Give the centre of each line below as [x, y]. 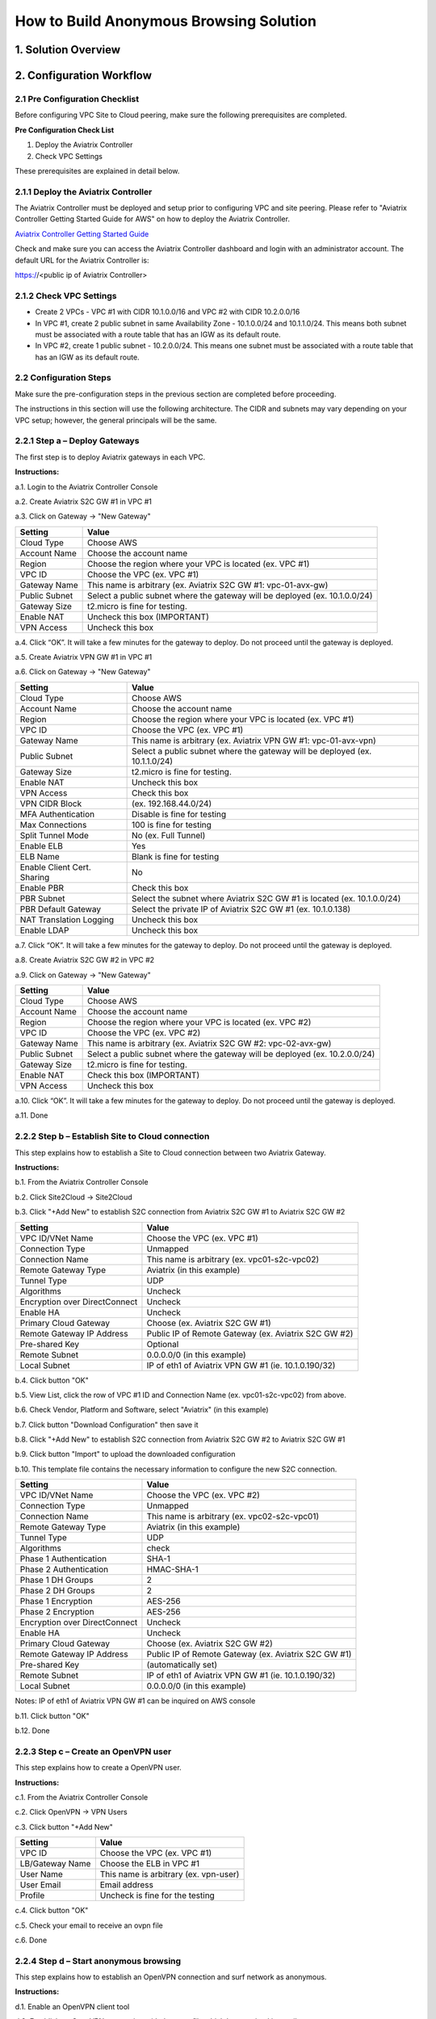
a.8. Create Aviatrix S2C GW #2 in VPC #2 [85, 960]
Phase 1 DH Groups [57, 1580]
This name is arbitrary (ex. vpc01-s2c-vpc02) [233, 1259]
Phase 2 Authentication [64, 1569]
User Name [42, 1874]
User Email [40, 1885]
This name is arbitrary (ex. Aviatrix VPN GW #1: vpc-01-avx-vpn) [254, 741]
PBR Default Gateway [60, 909]
